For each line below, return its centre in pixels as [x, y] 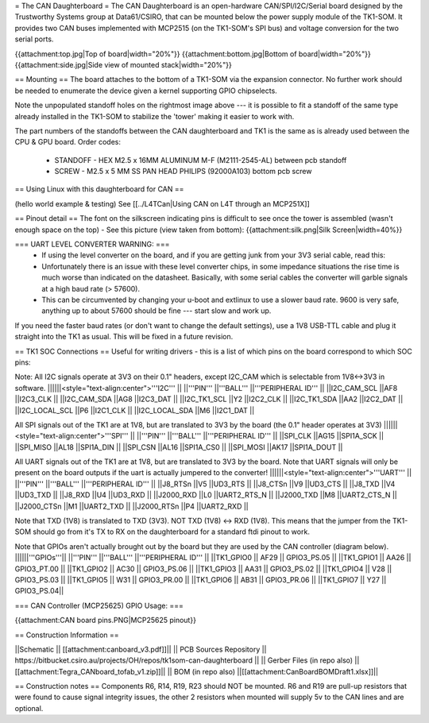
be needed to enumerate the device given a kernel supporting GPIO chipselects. [146, 91]
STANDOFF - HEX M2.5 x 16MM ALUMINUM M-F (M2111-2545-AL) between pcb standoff [201, 160]
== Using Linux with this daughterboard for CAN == [99, 189]
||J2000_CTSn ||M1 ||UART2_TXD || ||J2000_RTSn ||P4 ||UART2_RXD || [132, 506]
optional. [29, 708]
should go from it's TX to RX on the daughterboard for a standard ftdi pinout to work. [171, 532]
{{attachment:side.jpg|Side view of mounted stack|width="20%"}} [123, 64]
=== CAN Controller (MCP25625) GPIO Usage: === [99, 605]
